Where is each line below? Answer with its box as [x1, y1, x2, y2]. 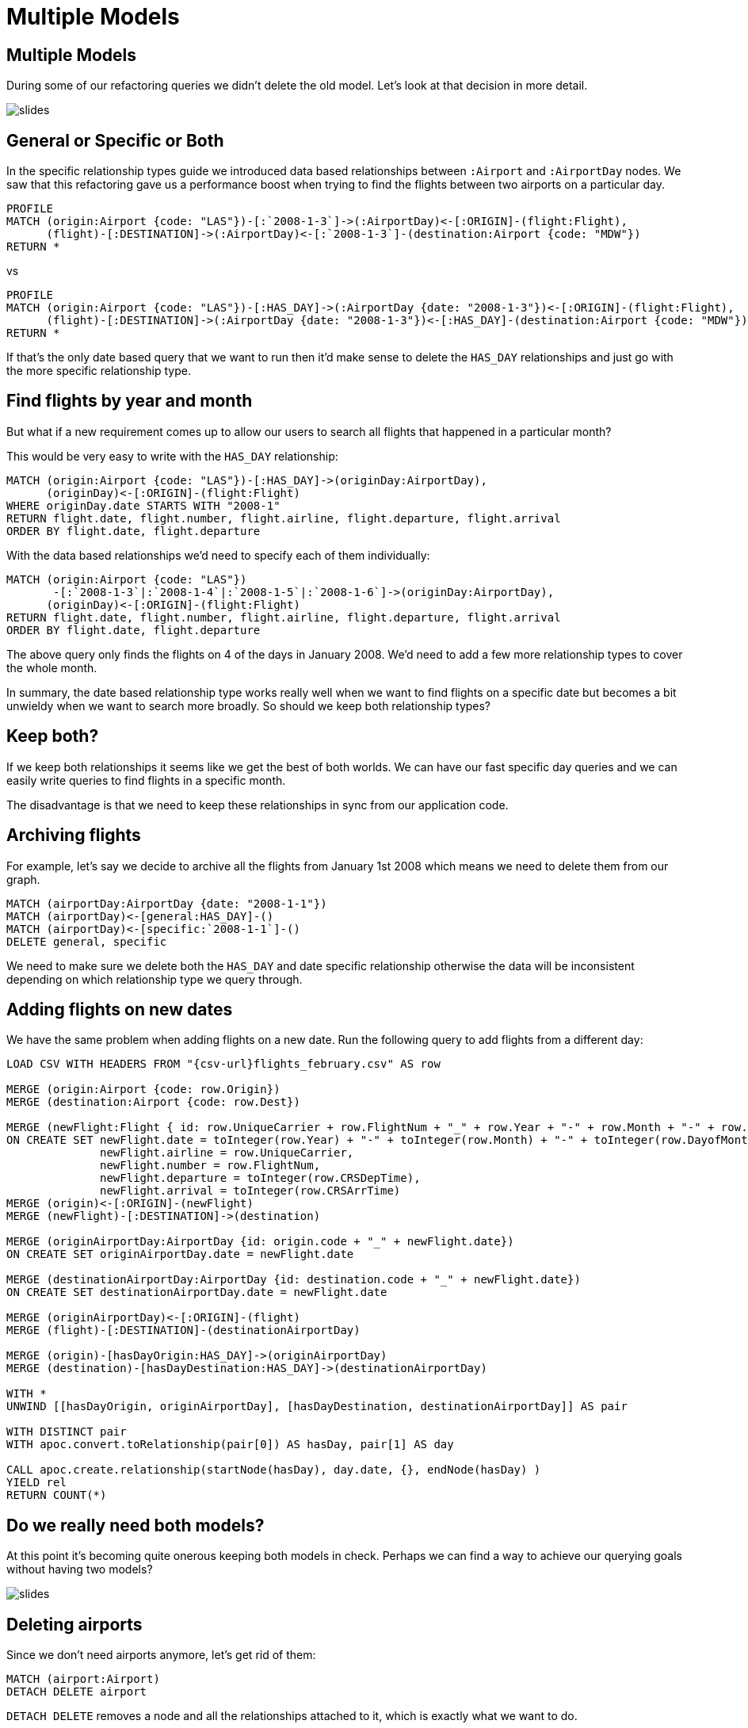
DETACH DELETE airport [6, 1685, 147, 1699]
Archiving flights [6, 825, 141, 846]
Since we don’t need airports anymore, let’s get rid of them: [6, 1648, 316, 1662]
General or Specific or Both [6, 130, 224, 151]
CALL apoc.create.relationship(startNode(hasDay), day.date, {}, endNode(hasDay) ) [6, 1463, 541, 1477]
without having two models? [6, 1562, 153, 1577]
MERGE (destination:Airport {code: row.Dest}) [6, 1095, 300, 1109]
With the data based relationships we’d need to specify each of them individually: [6, 548, 430, 562]
